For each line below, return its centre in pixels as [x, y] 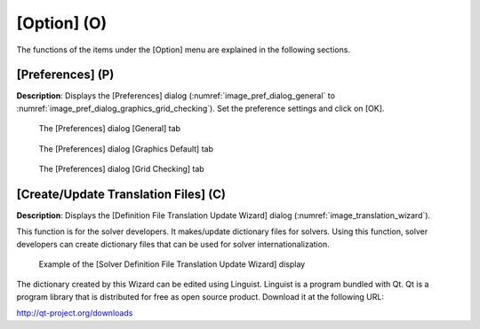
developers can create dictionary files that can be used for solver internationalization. [173, 244]
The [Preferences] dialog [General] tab [110, 129]
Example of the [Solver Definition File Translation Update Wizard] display [172, 264]
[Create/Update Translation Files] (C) [121, 194]
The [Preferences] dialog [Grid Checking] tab [121, 169]
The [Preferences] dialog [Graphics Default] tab [126, 149]
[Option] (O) [62, 23]
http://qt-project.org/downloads [75, 313]
